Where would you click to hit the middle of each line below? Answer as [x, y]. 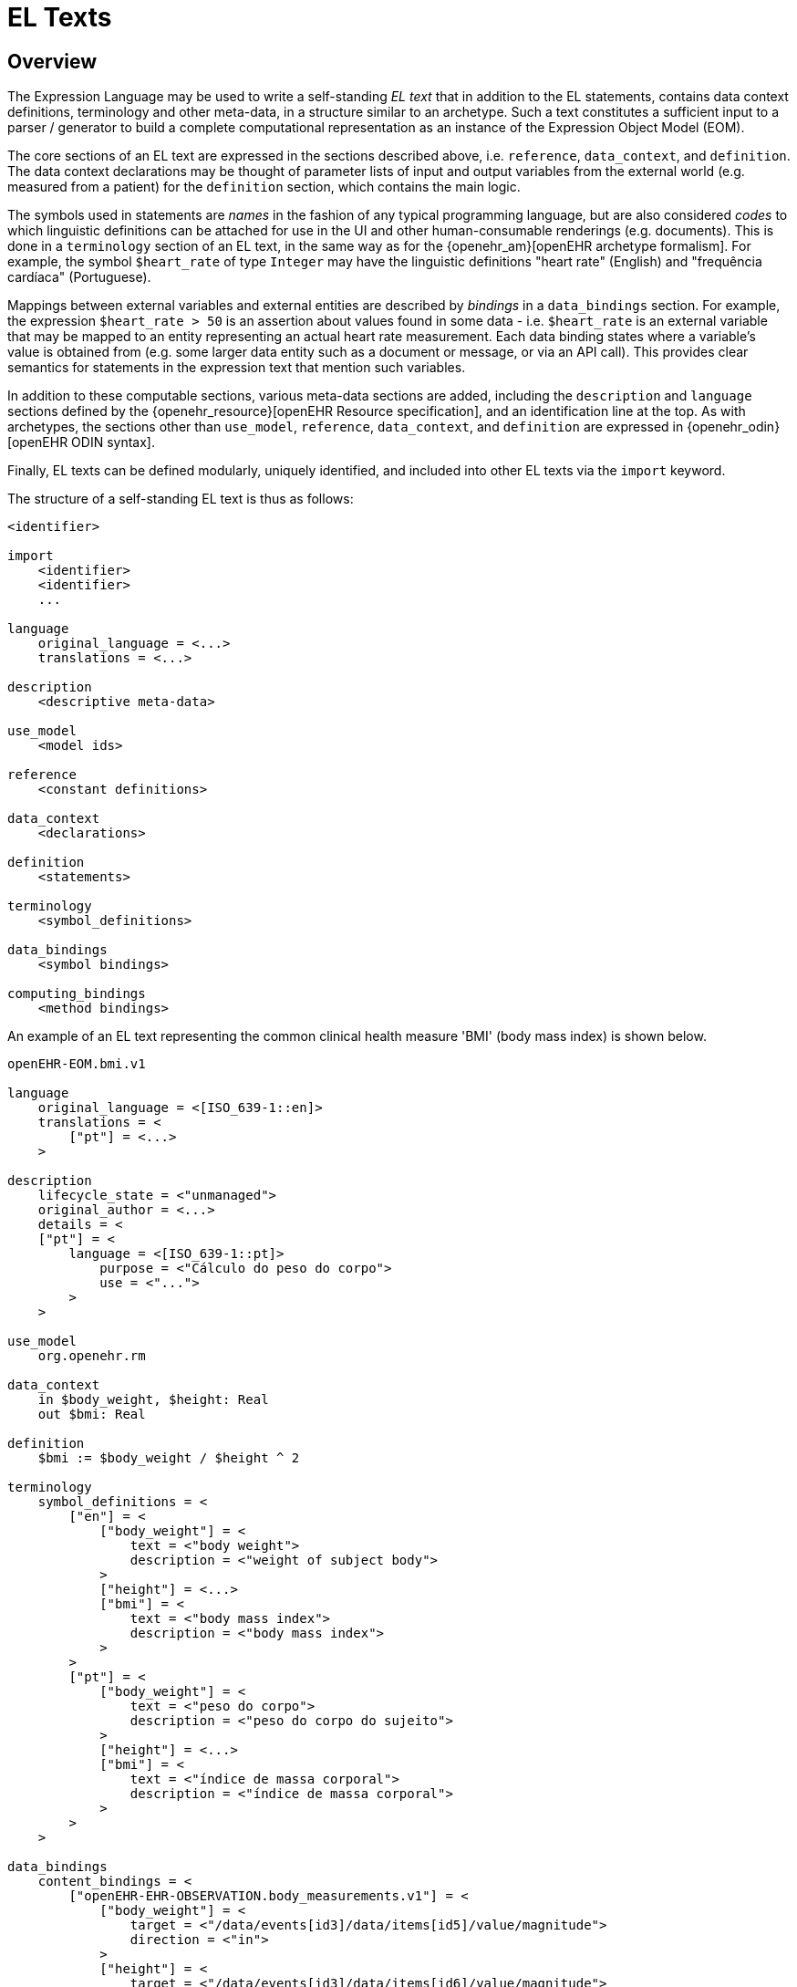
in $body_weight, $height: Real [153, 1400]
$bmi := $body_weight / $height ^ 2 [169, 1458]
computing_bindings [77, 994]
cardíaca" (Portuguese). [79, 277]
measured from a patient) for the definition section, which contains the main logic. [264, 187]
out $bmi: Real [92, 1415]
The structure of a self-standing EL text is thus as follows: [181, 499]
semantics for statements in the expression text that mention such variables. [237, 368]
